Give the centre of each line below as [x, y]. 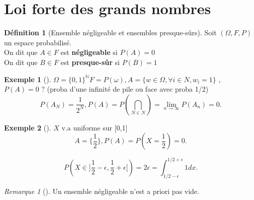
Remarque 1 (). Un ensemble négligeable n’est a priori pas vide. [102, 191]
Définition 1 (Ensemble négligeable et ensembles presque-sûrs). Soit [110, 32]
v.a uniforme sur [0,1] [95, 127]
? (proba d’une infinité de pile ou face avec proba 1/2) [125, 89]
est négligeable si [89, 52]
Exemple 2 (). [28, 127]
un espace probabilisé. [38, 42]
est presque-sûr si [90, 62]
